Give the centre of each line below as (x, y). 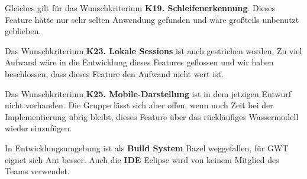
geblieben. (23, 31)
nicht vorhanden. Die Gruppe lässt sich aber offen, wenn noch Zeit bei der (139, 105)
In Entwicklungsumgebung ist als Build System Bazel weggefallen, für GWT (147, 147)
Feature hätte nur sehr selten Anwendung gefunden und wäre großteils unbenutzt (152, 19)
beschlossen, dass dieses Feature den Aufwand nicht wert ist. (114, 73)
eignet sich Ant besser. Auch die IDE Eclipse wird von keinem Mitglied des (142, 159)
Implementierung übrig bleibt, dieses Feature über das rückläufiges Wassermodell (152, 116)
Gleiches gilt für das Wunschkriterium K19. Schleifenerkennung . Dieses (140, 8)
